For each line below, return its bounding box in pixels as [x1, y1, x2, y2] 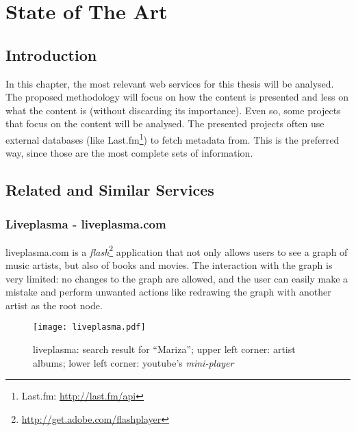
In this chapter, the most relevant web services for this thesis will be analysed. [5, 76, 334, 90]
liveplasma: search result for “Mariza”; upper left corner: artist [33, 342, 296, 356]
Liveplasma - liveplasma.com [5, 215, 166, 232]
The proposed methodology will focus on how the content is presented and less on [5, 90, 349, 104]
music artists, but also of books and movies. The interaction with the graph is [5, 258, 333, 272]
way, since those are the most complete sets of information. [5, 146, 253, 160]
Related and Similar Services [5, 179, 214, 200]
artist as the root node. [5, 298, 103, 312]
